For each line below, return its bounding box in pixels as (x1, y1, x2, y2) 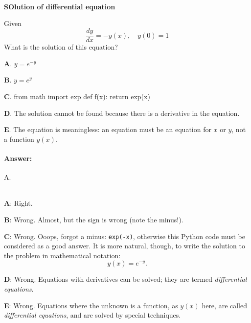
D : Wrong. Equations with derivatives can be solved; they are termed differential (4, 274, 247, 284)
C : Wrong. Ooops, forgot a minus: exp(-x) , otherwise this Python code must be (4, 231, 245, 241)
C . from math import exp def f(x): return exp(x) (4, 91, 150, 102)
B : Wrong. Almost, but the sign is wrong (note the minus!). (4, 214, 183, 224)
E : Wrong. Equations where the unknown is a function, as (4, 300, 178, 310)
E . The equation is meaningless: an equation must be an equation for (4, 124, 211, 135)
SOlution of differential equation (4, 1, 115, 11)
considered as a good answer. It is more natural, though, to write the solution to (4, 241, 245, 251)
